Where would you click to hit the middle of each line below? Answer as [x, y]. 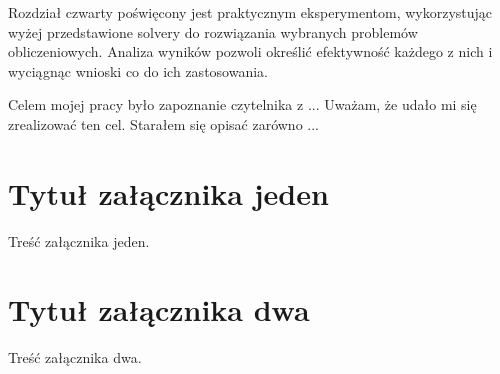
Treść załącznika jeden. [79, 240]
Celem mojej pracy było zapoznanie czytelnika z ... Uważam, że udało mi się [242, 104]
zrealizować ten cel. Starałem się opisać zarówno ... [163, 123]
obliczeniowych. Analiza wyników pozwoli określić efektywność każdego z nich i [250, 51]
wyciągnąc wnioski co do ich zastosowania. [138, 70]
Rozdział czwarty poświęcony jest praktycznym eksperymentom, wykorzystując [250, 12]
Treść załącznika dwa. [75, 357]
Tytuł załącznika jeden [168, 192]
